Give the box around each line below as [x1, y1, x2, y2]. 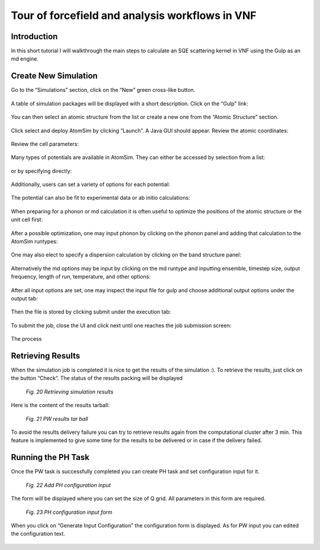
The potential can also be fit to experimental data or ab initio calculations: [11, 194, 190, 202]
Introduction [11, 31, 58, 41]
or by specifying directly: [11, 167, 72, 174]
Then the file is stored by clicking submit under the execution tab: [11, 308, 171, 315]
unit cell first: [11, 216, 43, 223]
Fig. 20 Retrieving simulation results [25, 388, 114, 395]
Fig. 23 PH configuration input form [25, 509, 113, 516]
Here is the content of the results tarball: [11, 402, 110, 409]
